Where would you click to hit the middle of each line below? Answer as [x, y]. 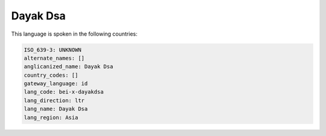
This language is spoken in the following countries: [74, 34]
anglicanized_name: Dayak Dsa [69, 67]
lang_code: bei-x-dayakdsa [64, 92]
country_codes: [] [51, 75]
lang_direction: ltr [54, 100]
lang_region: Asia [51, 117]
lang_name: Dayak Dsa [56, 109]
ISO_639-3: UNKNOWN [53, 50]
